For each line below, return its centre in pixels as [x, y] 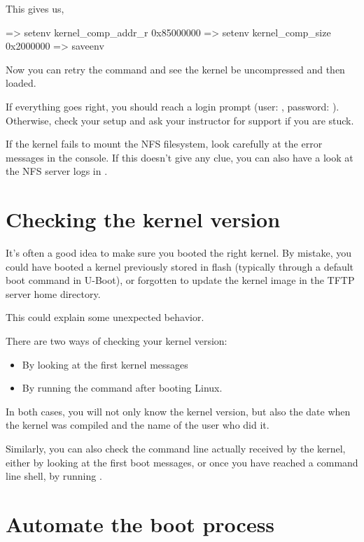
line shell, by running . [54, 476]
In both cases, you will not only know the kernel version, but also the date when [178, 411]
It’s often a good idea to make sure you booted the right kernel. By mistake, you [179, 253]
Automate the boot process [140, 523]
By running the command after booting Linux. [122, 388]
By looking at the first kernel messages [105, 364]
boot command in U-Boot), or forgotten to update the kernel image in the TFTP [180, 280]
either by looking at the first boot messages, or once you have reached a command [182, 462]
